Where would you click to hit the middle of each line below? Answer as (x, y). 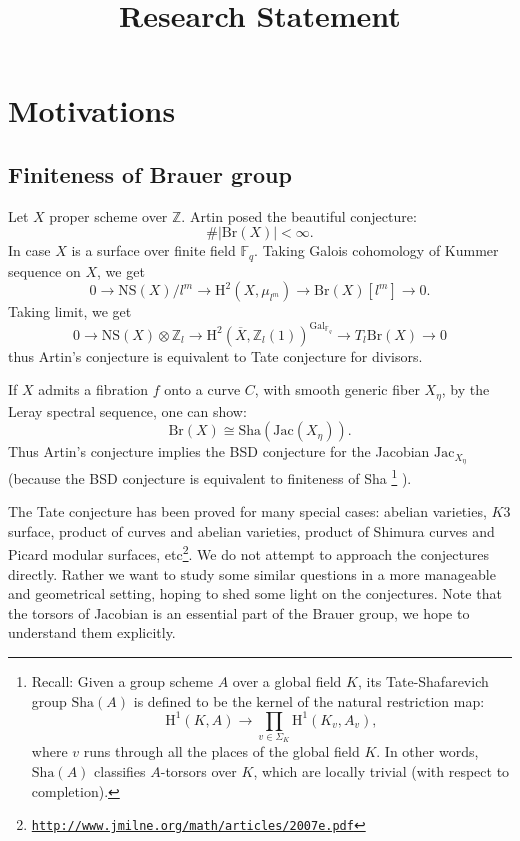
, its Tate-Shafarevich (423, 681)
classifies (120, 771)
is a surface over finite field (153, 250)
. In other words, (427, 751)
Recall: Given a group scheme (122, 681)
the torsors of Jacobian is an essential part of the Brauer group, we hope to (239, 612)
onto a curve (202, 389)
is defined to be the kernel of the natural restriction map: (309, 700)
